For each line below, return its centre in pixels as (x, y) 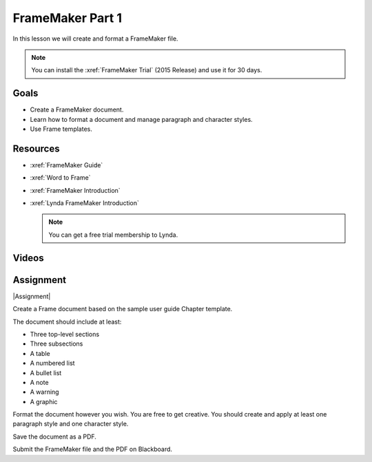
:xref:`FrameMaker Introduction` (75, 190)
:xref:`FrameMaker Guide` (66, 165)
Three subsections (56, 344)
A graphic (44, 401)
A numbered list (52, 363)
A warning (44, 392)
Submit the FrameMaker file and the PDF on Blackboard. (92, 449)
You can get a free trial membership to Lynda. (113, 235)
